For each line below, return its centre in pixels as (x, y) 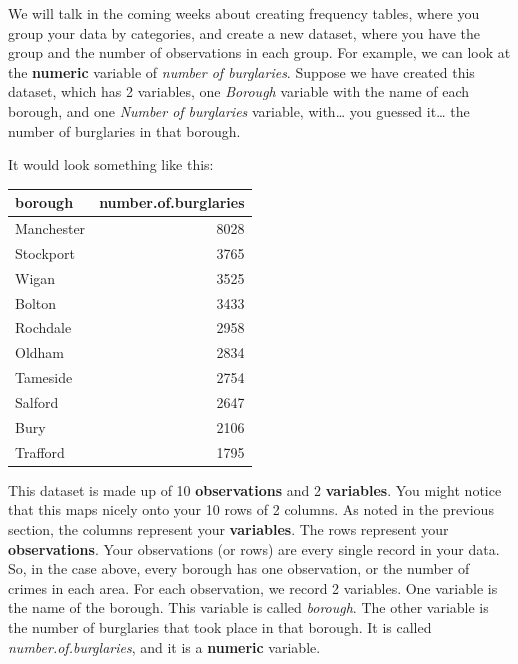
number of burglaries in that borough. (124, 130)
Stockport (45, 252)
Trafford (40, 451)
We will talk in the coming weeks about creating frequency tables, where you (244, 13)
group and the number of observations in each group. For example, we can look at (259, 52)
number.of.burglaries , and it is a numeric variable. (164, 646)
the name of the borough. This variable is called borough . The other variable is (248, 607)
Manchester (50, 228)
